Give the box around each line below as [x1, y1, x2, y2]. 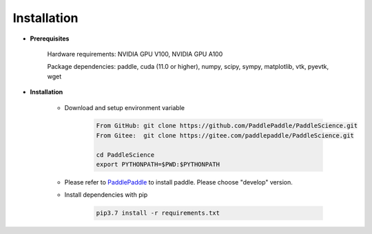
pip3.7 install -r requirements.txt [96, 209, 220, 217]
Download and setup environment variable [64, 103, 185, 111]
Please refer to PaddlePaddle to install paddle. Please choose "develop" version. [64, 178, 293, 187]
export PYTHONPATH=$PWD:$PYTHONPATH [96, 160, 220, 169]
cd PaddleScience [96, 151, 155, 158]
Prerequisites [30, 34, 70, 43]
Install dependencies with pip [64, 191, 148, 199]
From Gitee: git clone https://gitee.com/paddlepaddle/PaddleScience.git [96, 131, 355, 139]
